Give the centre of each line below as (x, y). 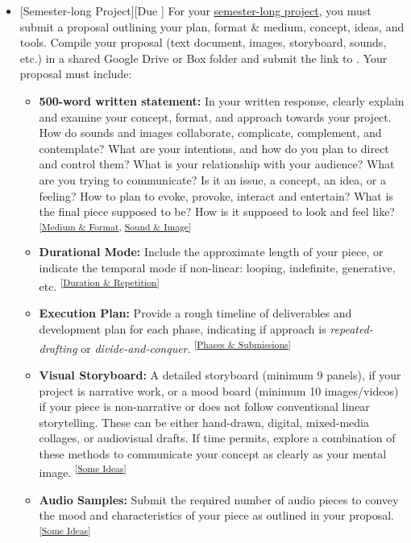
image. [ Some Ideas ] (83, 471)
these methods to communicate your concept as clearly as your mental (213, 453)
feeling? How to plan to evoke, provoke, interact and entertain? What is (216, 195)
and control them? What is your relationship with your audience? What (217, 164)
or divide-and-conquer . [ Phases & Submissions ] (186, 346)
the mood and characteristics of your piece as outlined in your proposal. (216, 515)
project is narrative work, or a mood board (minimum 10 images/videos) (219, 390)
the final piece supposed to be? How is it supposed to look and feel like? (217, 211)
